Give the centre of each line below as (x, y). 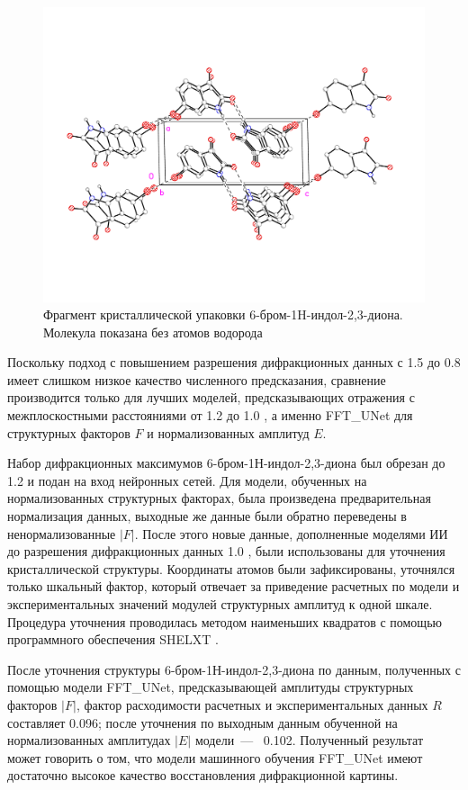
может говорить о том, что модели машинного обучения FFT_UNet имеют (215, 757)
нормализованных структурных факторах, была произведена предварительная (219, 498)
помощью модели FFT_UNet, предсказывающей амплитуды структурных (211, 687)
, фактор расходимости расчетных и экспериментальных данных (252, 704)
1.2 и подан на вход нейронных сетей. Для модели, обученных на (187, 480)
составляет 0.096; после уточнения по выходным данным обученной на (202, 722)
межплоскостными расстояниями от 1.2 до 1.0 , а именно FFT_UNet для (210, 415)
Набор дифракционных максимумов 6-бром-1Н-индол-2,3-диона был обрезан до (226, 463)
